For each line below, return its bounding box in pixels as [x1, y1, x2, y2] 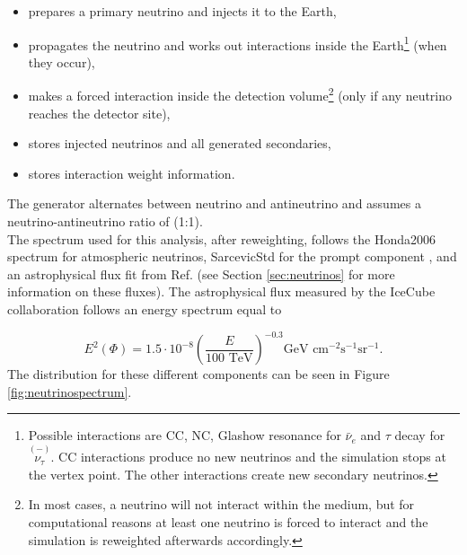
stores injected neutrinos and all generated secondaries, [28, 134, 331, 153]
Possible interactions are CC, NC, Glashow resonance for [28, 426, 341, 445]
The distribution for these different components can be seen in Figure [7, 365, 390, 383]
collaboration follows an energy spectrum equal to [7, 300, 282, 319]
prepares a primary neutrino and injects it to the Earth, [28, 2, 337, 20]
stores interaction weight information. [28, 163, 235, 182]
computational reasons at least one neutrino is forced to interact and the [28, 512, 428, 531]
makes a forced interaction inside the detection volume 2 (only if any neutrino [28, 84, 453, 105]
